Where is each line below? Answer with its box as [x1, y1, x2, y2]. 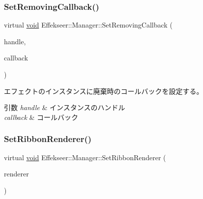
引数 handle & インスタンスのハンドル [4, 102, 125, 113]
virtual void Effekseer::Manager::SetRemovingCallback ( [4, 20, 173, 30]
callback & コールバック [4, 112, 79, 122]
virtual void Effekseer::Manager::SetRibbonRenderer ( [4, 152, 166, 162]
